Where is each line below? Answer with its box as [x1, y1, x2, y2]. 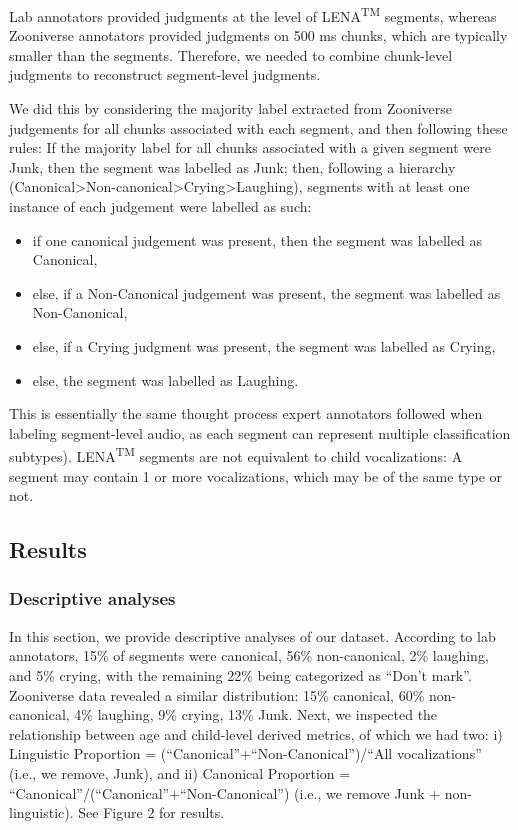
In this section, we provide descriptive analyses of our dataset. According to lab [9, 625, 496, 646]
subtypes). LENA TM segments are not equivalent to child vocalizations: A [9, 443, 463, 466]
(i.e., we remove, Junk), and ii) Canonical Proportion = [9, 762, 351, 783]
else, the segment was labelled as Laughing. [32, 369, 299, 390]
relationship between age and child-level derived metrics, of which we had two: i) [9, 723, 503, 744]
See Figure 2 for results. [78, 802, 225, 823]
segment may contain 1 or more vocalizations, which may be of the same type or [9, 465, 502, 486]
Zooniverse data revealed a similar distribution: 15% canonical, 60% [9, 684, 425, 705]
